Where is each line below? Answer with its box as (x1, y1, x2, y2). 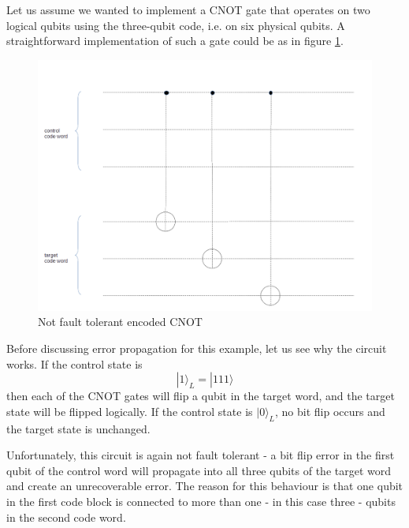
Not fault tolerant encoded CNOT (38, 313, 203, 330)
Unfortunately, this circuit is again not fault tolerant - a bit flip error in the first (6, 447, 395, 463)
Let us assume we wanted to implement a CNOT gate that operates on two (6, 2, 370, 17)
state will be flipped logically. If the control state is (6, 403, 253, 419)
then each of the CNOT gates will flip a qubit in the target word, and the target (6, 388, 395, 404)
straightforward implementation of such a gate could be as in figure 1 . (6, 32, 344, 49)
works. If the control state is (6, 355, 143, 372)
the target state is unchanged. (6, 420, 151, 436)
